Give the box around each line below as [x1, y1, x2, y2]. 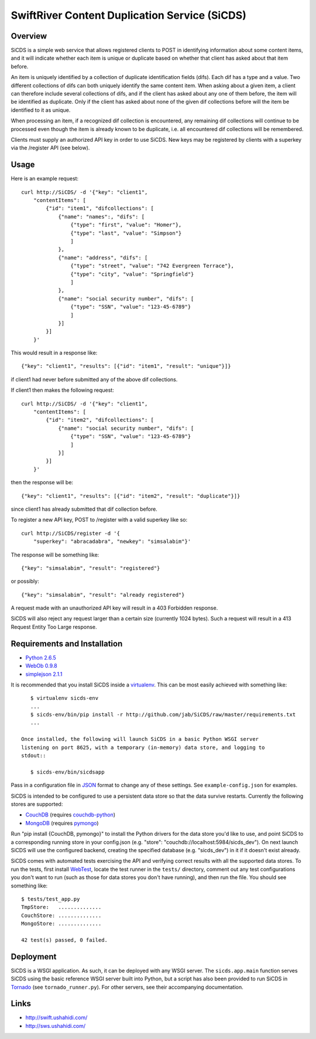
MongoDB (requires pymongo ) [25, 819, 99, 826]
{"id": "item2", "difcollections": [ [46, 416, 154, 423]
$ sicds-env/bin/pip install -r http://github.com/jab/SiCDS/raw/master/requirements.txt [30, 712, 296, 718]
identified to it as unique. [11, 106, 71, 114]
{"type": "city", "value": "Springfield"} [70, 271, 194, 278]
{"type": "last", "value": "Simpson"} [70, 230, 182, 237]
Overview [11, 31, 47, 41]
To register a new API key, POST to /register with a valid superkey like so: [11, 516, 187, 524]
